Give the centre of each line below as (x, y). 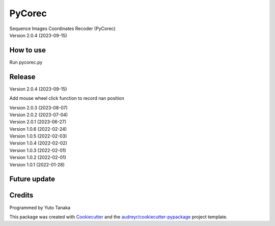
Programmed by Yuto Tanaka (40, 207)
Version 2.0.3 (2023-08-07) (39, 107)
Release (22, 77)
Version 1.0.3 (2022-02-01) (38, 150)
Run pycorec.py (26, 62)
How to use (28, 50)
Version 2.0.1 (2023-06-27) (38, 122)
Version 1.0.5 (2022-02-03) (38, 136)
